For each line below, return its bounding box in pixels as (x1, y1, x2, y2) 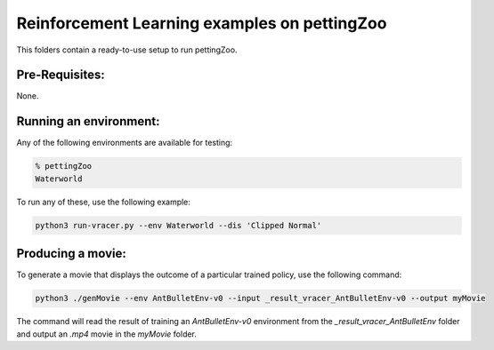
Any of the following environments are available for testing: (16, 138, 233, 148)
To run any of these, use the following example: (16, 196, 191, 207)
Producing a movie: (16, 246, 126, 261)
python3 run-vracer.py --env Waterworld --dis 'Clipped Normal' (35, 220, 322, 230)
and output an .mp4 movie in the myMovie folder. (16, 329, 198, 339)
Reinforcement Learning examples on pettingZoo (16, 13, 387, 33)
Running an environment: (16, 114, 160, 129)
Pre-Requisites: (16, 68, 106, 83)
